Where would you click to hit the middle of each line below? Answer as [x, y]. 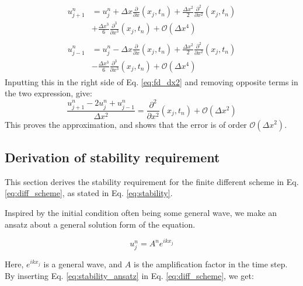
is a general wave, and [83, 264]
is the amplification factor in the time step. [210, 264]
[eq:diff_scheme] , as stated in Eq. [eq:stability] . [89, 193]
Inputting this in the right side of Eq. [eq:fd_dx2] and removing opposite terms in [151, 81]
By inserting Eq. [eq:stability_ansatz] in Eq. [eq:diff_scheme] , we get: [129, 276]
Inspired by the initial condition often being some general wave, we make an [141, 212]
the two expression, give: [48, 93]
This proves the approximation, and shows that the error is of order [126, 124]
